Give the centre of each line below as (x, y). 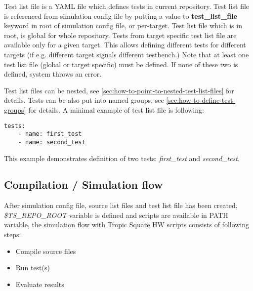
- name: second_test (52, 142)
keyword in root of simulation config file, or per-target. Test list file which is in (123, 25)
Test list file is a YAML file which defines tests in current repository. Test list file (127, 6)
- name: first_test (50, 134)
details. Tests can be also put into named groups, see (84, 100)
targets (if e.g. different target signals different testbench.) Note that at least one (126, 54)
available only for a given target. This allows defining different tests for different (125, 45)
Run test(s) (33, 268)
